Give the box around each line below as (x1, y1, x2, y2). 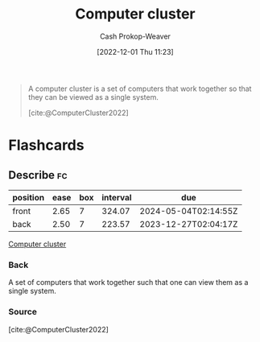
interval (101, 192, 132, 203)
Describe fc (8, 168, 68, 182)
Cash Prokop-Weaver (99, 31, 171, 41)
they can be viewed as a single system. (27, 92, 159, 101)
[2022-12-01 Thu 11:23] (96, 47, 175, 56)
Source (8, 307, 38, 318)
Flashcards (8, 136, 85, 155)
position (12, 192, 45, 203)
